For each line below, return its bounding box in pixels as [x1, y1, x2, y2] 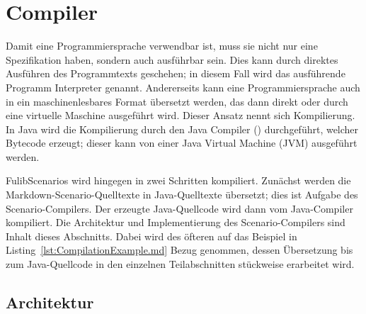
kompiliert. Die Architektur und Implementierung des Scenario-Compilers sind [6, 215, 345, 230]
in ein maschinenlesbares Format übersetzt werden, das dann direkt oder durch [6, 94, 348, 108]
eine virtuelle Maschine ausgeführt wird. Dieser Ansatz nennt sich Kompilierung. [6, 108, 355, 123]
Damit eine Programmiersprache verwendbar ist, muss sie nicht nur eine [6, 38, 318, 53]
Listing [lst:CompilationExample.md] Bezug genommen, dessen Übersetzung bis [6, 242, 353, 257]
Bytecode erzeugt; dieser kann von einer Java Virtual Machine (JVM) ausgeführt [6, 135, 358, 150]
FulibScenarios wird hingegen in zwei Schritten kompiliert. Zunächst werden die [6, 173, 351, 188]
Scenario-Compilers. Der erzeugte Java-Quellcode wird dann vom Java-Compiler [6, 201, 353, 215]
